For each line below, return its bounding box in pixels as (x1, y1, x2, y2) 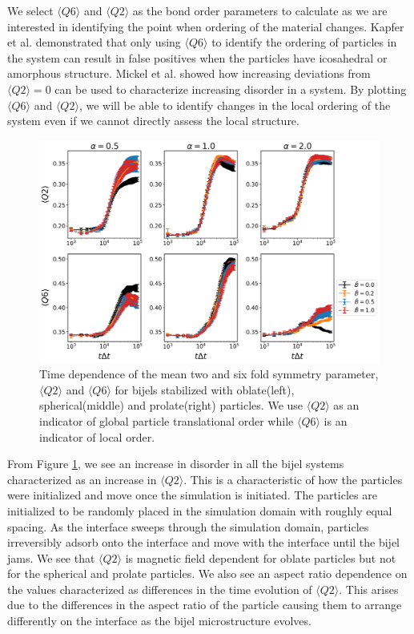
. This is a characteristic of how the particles (183, 470, 403, 487)
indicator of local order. (39, 428, 155, 445)
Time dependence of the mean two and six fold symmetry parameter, (39, 365, 379, 382)
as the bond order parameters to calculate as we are (132, 2, 388, 18)
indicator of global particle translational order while (39, 412, 294, 429)
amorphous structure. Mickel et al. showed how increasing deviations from (7, 65, 371, 82)
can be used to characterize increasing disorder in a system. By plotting (54, 80, 407, 97)
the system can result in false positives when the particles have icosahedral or (7, 49, 388, 66)
